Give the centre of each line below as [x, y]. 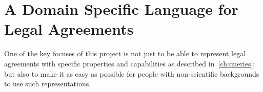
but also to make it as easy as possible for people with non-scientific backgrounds [132, 73]
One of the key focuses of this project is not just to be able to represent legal [125, 53]
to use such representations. [48, 84]
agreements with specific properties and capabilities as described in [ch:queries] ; [130, 63]
